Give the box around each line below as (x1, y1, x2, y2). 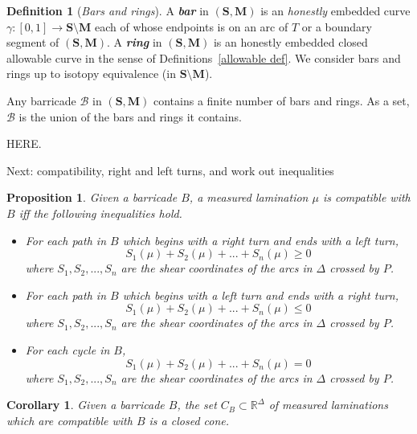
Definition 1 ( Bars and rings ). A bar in (6, 2, 209, 18)
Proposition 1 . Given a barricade (6, 189, 178, 206)
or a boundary (301, 18, 372, 35)
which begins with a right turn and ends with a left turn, (122, 231, 399, 248)
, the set (177, 396, 217, 413)
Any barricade (6, 92, 76, 108)
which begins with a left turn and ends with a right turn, (122, 286, 399, 303)
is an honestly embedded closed (213, 34, 368, 51)
